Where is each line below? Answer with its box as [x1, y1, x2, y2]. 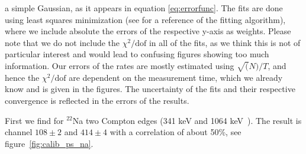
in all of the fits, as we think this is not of [149, 36, 301, 48]
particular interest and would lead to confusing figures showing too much [5, 48, 269, 60]
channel [5, 126, 33, 138]
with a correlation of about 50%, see [109, 126, 241, 138]
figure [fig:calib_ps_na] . [5, 137, 94, 149]
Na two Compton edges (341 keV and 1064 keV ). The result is [72, 114, 302, 126]
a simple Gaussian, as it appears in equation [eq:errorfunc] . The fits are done [5, 2, 283, 14]
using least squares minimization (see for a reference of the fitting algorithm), [5, 13, 286, 25]
